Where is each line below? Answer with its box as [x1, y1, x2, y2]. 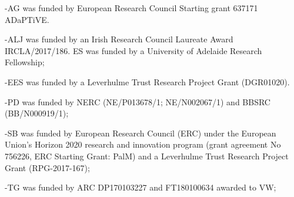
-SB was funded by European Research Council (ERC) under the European [5, 126, 276, 139]
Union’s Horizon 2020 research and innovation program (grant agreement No [5, 138, 281, 151]
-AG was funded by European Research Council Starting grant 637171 [5, 2, 258, 14]
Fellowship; [5, 56, 45, 68]
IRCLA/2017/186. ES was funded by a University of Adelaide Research [5, 44, 262, 56]
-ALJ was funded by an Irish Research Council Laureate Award [5, 33, 233, 45]
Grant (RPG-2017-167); [5, 161, 90, 173]
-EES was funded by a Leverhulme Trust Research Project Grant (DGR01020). [5, 75, 290, 88]
